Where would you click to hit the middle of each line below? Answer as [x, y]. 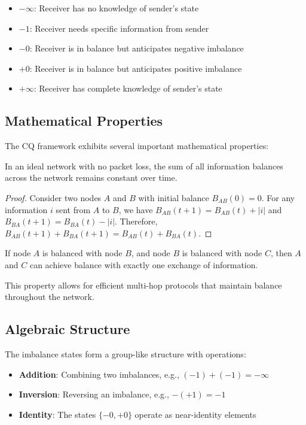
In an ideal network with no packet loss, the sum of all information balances [144, 166]
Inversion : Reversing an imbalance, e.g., [94, 394]
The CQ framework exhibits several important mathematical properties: [137, 146]
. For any [278, 197]
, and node [151, 253]
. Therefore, [136, 221]
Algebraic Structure [68, 329]
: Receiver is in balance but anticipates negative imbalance [137, 48]
